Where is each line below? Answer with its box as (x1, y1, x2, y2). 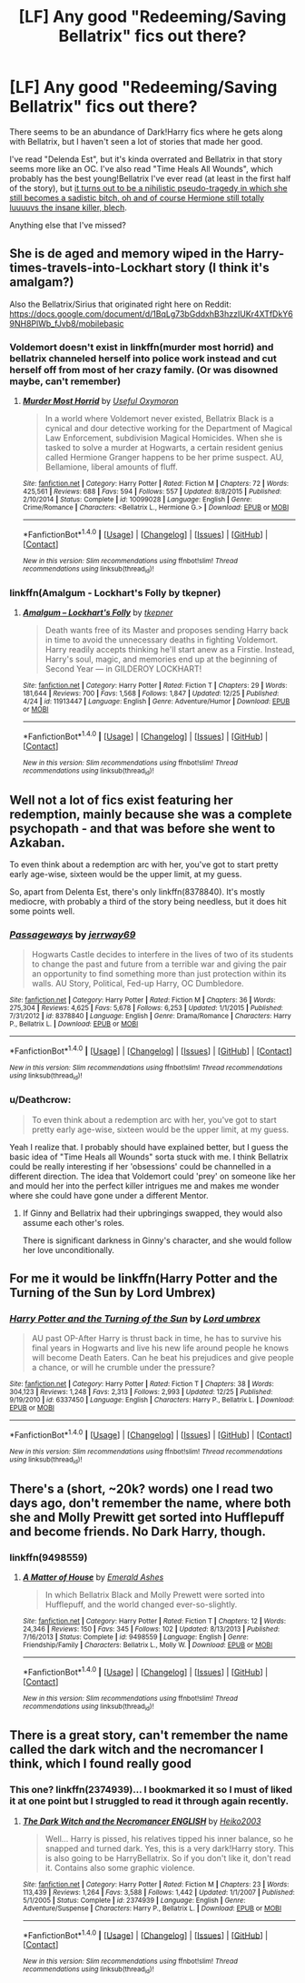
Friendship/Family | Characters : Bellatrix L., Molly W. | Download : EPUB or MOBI (22, 1641, 273, 1650)
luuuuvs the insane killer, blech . (9, 202, 127, 213)
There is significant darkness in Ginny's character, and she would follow (22, 1235, 292, 1246)
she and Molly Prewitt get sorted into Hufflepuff (9, 1509, 285, 1525)
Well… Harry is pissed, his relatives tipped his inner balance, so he (44, 1833, 293, 1844)
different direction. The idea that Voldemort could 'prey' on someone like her (9, 1170, 296, 1181)
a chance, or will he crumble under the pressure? (31, 1362, 216, 1373)
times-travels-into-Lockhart (9, 260, 172, 276)
